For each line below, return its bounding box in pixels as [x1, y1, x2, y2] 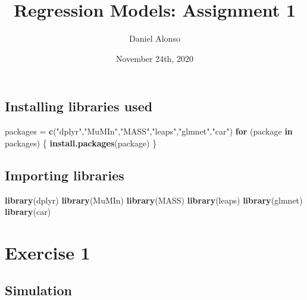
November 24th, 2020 [116, 52, 193, 64]
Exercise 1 [5, 240, 90, 264]
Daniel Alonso [129, 32, 180, 45]
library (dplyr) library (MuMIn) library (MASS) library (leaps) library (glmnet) [5, 193, 303, 206]
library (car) [5, 205, 51, 218]
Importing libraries [5, 165, 124, 184]
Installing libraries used [5, 97, 153, 115]
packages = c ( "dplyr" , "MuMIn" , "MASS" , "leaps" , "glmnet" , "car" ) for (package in [5, 125, 293, 137]
